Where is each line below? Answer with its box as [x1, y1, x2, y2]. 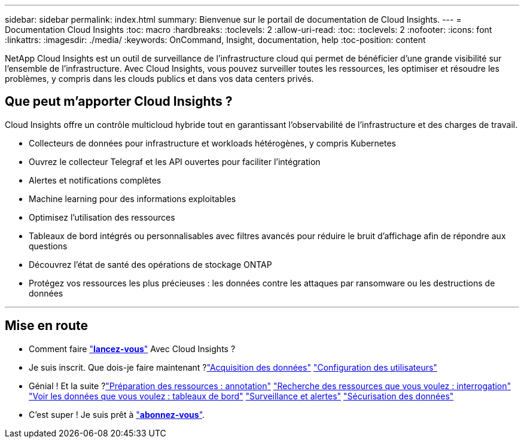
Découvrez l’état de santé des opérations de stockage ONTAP [29, 259, 272, 270]
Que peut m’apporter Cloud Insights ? [5, 94, 233, 109]
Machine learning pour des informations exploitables [29, 193, 236, 204]
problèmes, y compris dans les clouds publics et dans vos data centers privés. [5, 74, 314, 84]
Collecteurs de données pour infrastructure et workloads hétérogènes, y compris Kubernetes [29, 138, 396, 148]
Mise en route [5, 318, 89, 334]
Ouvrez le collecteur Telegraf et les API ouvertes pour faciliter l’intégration [29, 156, 321, 167]
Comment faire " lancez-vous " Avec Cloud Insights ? [29, 343, 236, 354]
